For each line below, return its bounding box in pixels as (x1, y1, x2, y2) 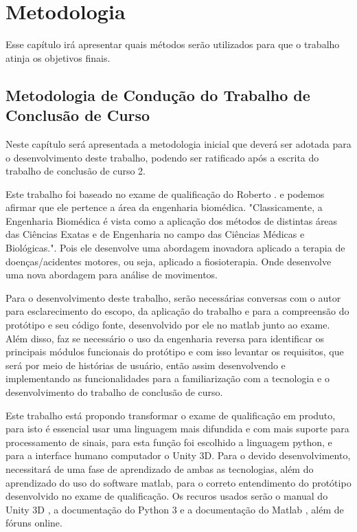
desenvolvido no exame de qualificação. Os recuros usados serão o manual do (5, 489, 328, 503)
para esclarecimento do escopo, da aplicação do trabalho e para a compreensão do (5, 304, 349, 318)
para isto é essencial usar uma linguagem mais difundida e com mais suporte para (5, 421, 349, 436)
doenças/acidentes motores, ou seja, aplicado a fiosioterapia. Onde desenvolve (5, 254, 332, 268)
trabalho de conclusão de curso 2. (5, 164, 146, 178)
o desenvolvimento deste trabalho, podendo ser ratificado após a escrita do (5, 150, 319, 164)
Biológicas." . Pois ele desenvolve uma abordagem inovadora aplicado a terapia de (5, 241, 345, 255)
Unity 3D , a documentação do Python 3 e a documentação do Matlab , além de (5, 502, 344, 516)
